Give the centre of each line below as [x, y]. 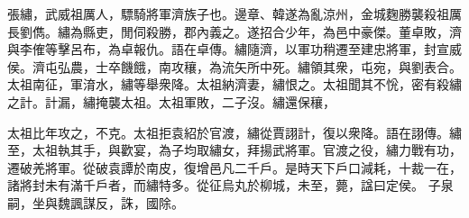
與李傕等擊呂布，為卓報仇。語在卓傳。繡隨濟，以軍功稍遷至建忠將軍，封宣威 [234, 49]
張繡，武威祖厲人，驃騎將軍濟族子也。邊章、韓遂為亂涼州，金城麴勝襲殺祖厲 [234, 14]
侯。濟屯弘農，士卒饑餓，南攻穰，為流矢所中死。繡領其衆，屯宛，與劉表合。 [234, 66]
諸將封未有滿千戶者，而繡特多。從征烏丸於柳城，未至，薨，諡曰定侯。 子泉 [230, 185]
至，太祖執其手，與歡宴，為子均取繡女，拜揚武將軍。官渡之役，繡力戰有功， [234, 150]
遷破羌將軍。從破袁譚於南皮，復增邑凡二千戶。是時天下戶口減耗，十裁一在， [234, 167]
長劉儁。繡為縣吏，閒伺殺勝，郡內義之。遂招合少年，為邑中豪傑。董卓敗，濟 [234, 31]
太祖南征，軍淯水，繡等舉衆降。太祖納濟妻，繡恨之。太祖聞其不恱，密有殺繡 [234, 84]
